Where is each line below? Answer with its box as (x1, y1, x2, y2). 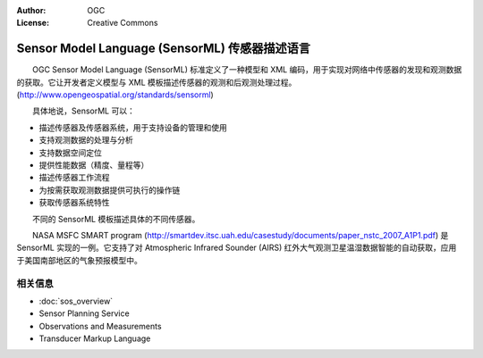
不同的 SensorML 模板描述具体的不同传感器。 (31, 213, 200, 224)
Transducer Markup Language (38, 333, 151, 344)
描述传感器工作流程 (38, 172, 110, 183)
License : (16, 18, 49, 29)
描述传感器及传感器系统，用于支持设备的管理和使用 (38, 121, 227, 133)
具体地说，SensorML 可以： (31, 105, 136, 116)
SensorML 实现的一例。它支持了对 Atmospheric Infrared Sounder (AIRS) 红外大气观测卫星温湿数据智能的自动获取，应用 (16, 242, 457, 254)
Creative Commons (87, 18, 158, 29)
